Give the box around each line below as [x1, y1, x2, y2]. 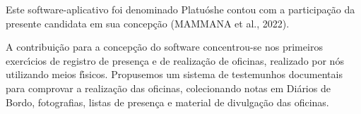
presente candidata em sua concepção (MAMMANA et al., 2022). [6, 15, 290, 30]
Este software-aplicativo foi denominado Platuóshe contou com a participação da [6, 2, 355, 16]
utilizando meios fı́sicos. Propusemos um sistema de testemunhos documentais [6, 67, 343, 82]
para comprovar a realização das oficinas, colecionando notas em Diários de [6, 80, 331, 95]
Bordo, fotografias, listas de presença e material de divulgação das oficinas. [6, 94, 329, 109]
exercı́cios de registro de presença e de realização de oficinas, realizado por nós [6, 53, 344, 68]
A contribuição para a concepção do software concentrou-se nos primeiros [6, 39, 323, 54]
